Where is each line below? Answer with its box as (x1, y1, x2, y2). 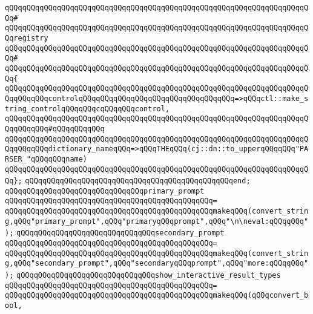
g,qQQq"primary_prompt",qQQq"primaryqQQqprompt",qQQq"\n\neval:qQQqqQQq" (5, 217, 309, 226)
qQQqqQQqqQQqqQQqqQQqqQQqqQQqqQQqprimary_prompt (5, 186, 205, 195)
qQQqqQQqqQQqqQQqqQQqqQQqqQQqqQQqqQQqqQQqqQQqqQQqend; (25, 177, 251, 186)
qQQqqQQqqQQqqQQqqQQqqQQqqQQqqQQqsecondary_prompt (16, 229, 225, 238)
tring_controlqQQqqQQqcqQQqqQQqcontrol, (5, 104, 170, 113)
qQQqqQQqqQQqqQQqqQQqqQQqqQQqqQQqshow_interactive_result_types (16, 271, 281, 280)
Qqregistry (5, 33, 48, 42)
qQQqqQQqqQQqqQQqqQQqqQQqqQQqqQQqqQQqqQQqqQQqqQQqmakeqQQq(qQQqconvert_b (5, 291, 309, 300)
